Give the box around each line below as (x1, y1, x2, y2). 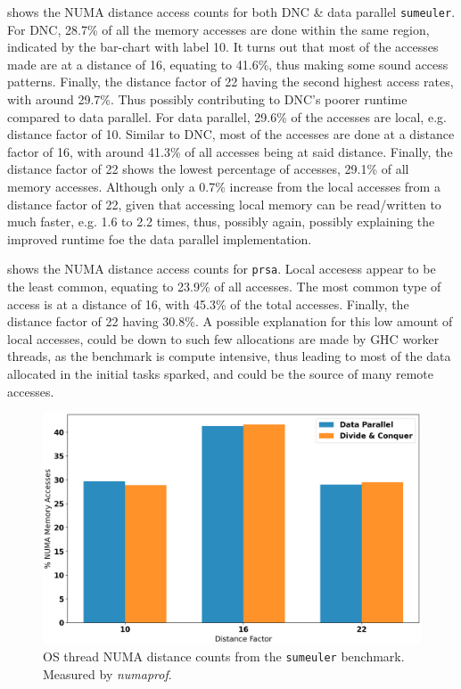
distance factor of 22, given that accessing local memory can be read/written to (7, 194, 441, 213)
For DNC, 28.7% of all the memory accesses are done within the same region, (7, 20, 430, 38)
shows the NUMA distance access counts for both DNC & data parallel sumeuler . (7, 3, 456, 21)
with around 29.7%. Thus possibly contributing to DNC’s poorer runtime (7, 90, 407, 109)
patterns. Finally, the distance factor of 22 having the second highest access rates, (7, 72, 454, 91)
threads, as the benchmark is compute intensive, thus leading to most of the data (7, 347, 451, 365)
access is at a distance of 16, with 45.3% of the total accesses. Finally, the (7, 294, 409, 313)
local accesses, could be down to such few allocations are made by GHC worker (7, 329, 440, 348)
